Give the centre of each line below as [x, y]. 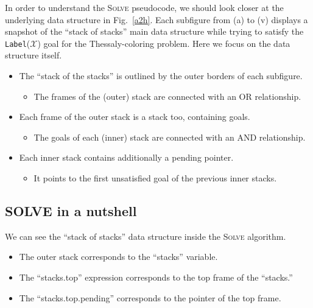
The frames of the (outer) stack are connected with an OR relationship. [167, 96]
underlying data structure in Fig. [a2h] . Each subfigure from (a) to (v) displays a [156, 19]
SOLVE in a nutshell [71, 210]
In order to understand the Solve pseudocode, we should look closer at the [144, 7]
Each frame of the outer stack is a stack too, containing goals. [135, 117]
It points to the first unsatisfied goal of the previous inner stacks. [155, 178]
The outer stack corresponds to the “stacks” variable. [118, 257]
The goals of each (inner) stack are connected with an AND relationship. [170, 137]
